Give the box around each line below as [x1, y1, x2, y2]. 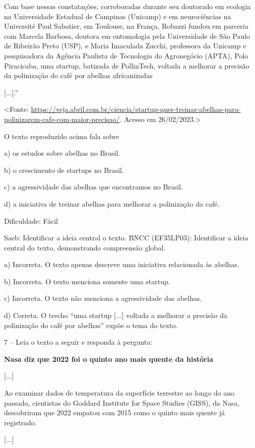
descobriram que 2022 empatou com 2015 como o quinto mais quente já [4, 407, 225, 418]
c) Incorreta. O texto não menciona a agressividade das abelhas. [4, 293, 202, 303]
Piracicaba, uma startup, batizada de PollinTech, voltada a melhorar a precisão [4, 60, 249, 71]
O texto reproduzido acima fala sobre [4, 131, 119, 141]
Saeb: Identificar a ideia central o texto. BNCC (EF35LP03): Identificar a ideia [4, 232, 248, 243]
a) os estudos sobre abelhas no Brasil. [4, 148, 120, 158]
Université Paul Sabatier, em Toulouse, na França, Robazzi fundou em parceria [4, 21, 248, 31]
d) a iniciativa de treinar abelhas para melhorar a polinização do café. [4, 198, 220, 209]
